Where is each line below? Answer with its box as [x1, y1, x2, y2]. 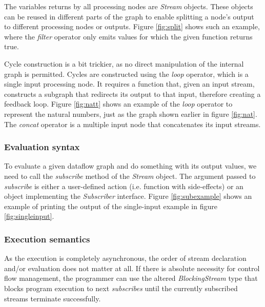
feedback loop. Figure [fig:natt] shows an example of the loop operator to [4, 98, 233, 109]
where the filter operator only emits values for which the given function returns [4, 31, 253, 42]
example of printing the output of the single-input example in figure [4, 200, 217, 211]
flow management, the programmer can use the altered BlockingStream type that [4, 273, 258, 283]
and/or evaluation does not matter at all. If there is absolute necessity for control [4, 262, 260, 273]
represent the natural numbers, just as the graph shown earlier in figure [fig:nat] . [4, 108, 257, 119]
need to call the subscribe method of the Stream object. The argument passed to [4, 170, 256, 181]
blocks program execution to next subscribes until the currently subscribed [4, 282, 238, 293]
